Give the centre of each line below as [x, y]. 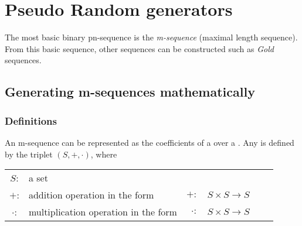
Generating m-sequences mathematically [130, 92]
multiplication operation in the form [103, 212]
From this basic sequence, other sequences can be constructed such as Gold [139, 48]
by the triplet [29, 154]
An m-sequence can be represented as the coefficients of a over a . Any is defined [150, 142]
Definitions [31, 120]
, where [104, 154]
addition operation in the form [91, 195]
